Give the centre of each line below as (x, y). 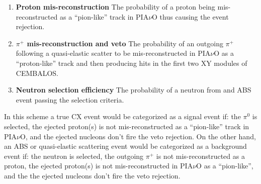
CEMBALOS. (37, 73)
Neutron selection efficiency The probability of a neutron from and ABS (134, 90)
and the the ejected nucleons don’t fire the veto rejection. (92, 175)
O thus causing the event (190, 16)
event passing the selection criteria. (70, 99)
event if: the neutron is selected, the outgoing (74, 156)
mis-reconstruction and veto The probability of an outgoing (125, 43)
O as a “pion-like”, (225, 166)
